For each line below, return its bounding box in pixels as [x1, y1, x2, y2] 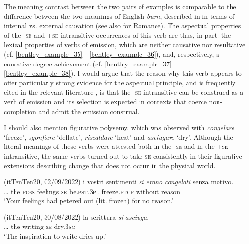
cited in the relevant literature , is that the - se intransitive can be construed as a [4, 87, 244, 97]
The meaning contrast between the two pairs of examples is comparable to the [4, 1, 236, 11]
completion [4, 106, 36, 116]
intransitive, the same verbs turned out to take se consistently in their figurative [4, 150, 242, 161]
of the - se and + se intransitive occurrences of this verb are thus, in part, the [4, 30, 231, 40]
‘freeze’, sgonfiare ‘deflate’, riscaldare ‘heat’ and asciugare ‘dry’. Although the [4, 131, 233, 142]
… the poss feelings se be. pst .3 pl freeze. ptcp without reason [4, 186, 180, 196]
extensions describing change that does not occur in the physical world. [4, 160, 216, 170]
